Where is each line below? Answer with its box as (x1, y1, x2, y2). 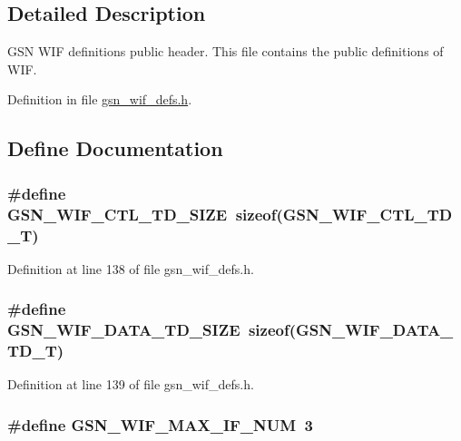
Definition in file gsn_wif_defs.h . (7, 90, 192, 109)
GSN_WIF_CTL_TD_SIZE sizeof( (7, 202, 283, 225)
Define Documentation (7, 134, 223, 162)
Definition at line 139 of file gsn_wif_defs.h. (7, 375, 254, 394)
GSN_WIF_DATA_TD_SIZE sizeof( (7, 318, 297, 341)
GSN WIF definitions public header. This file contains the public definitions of (7, 42, 444, 61)
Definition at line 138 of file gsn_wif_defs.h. (7, 259, 254, 278)
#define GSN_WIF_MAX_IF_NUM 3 (7, 414, 313, 436)
